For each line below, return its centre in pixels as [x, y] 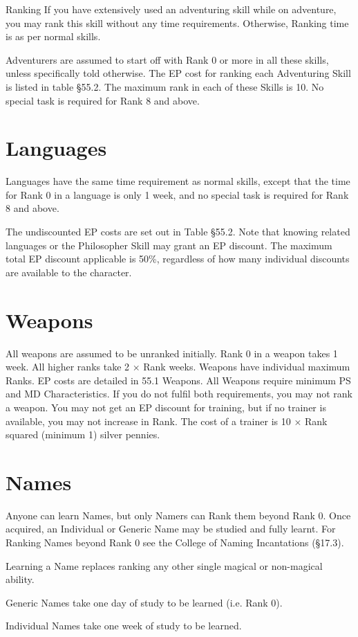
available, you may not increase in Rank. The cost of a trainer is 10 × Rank [167, 421]
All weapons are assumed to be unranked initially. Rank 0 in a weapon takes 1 [172, 353]
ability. [20, 579]
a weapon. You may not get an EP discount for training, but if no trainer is [166, 407]
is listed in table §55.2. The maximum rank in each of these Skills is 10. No [165, 86]
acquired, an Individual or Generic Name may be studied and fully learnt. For [171, 529]
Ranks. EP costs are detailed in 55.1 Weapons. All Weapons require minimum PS [178, 380]
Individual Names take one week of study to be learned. [124, 626]
